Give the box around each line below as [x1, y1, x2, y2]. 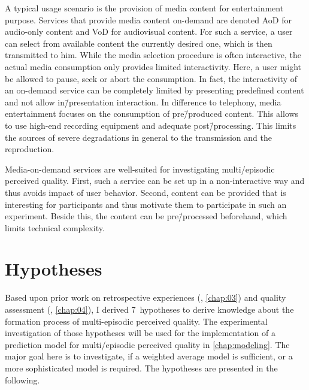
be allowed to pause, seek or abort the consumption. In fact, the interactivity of [5, 72, 298, 84]
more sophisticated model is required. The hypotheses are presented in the [5, 361, 278, 374]
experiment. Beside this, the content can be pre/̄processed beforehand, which [5, 210, 287, 222]
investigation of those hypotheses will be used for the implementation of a [5, 326, 275, 339]
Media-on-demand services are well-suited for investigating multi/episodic [5, 162, 275, 175]
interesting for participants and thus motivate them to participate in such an [5, 198, 287, 210]
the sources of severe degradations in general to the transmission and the [5, 131, 272, 143]
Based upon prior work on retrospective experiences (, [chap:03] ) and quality [5, 291, 286, 304]
